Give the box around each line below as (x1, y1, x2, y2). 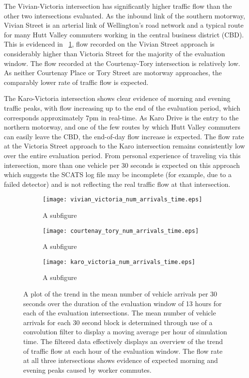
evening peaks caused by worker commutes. (23, 364, 152, 375)
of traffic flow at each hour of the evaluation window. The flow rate (23, 345, 223, 356)
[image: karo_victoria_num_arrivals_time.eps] (43, 258, 195, 265)
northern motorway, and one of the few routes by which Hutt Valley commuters (4, 122, 241, 132)
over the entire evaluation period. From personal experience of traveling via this (4, 150, 241, 160)
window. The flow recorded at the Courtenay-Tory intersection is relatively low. (4, 58, 240, 68)
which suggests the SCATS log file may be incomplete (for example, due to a (4, 169, 232, 180)
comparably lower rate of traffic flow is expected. (4, 77, 149, 87)
